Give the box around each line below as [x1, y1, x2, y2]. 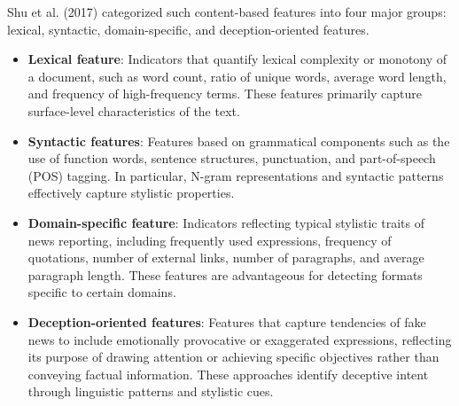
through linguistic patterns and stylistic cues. [27, 382, 274, 401]
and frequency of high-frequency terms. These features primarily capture [27, 84, 423, 103]
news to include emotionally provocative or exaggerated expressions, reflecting [27, 330, 452, 348]
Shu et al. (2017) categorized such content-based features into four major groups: [7, 3, 447, 20]
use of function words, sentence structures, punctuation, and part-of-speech [27, 149, 436, 168]
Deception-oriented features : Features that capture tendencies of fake [27, 312, 426, 331]
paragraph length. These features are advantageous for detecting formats [27, 265, 423, 284]
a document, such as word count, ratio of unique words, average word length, [27, 66, 447, 85]
